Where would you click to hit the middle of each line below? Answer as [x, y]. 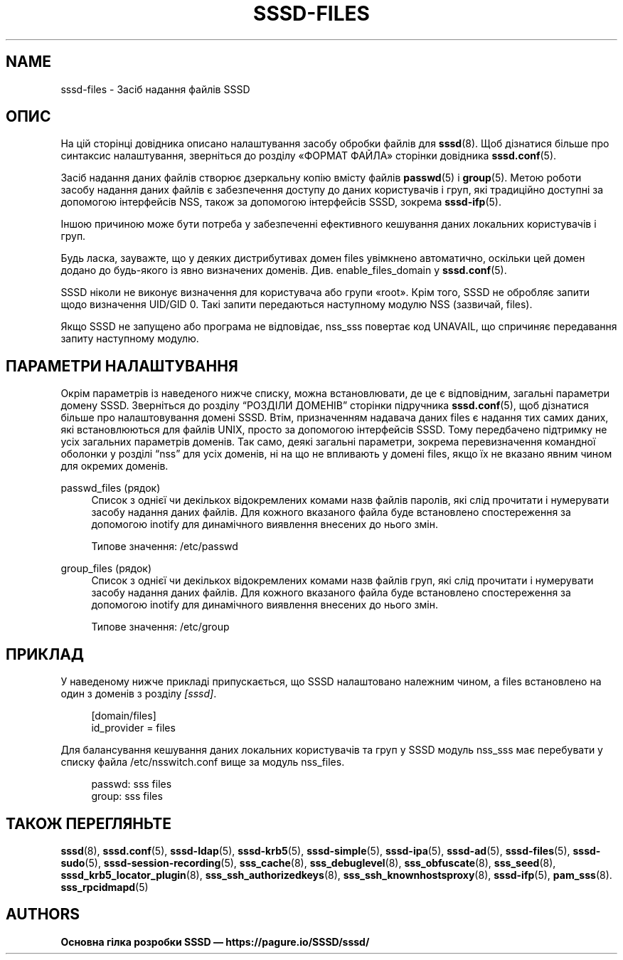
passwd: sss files [132, 784]
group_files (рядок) [106, 569]
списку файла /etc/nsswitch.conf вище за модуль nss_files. [203, 762]
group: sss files [127, 796]
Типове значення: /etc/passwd [165, 547]
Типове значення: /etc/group [160, 627]
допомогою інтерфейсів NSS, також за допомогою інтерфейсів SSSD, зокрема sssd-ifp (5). [281, 202]
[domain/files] [124, 716]
